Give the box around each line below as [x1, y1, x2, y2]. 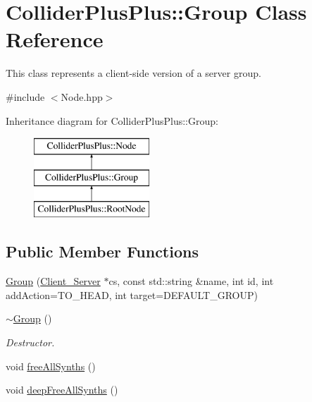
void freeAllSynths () [6, 358, 96, 373]
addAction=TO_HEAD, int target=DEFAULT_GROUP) [6, 287, 258, 302]
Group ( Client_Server [6, 274, 101, 288]
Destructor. [6, 335, 55, 350]
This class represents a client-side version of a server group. [6, 66, 261, 80]
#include [6, 89, 45, 104]
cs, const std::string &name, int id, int [108, 274, 274, 288]
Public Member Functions [6, 240, 199, 262]
